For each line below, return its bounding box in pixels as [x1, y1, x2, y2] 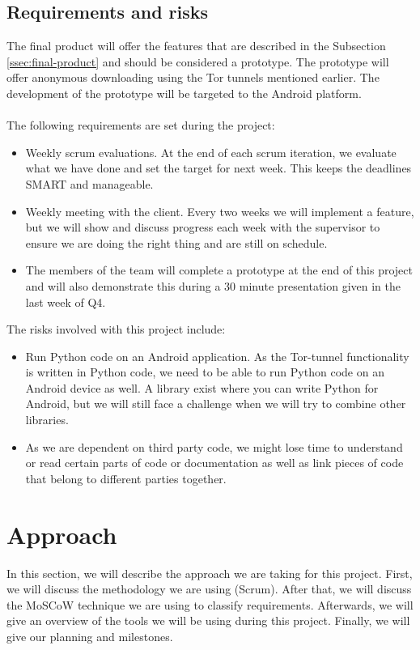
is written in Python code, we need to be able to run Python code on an [25, 363, 384, 380]
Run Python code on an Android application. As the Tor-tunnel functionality [25, 347, 409, 364]
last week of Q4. [25, 293, 106, 310]
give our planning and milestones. [6, 627, 173, 644]
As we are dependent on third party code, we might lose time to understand [25, 438, 403, 455]
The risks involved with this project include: [6, 321, 226, 338]
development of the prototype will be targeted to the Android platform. [6, 84, 362, 101]
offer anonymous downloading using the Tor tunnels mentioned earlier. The [6, 69, 380, 86]
